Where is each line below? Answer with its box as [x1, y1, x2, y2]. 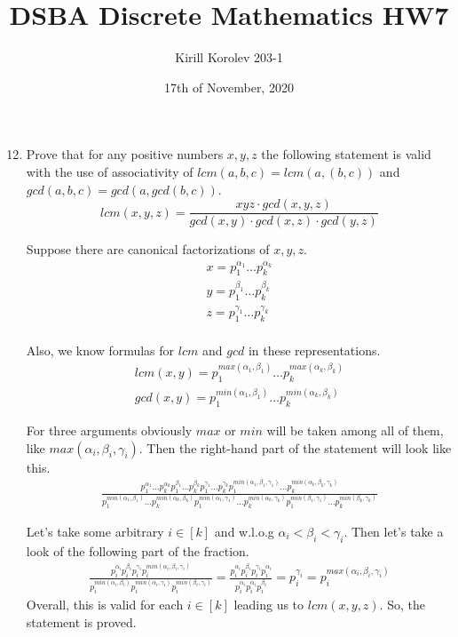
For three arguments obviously [26, 421, 193, 440]
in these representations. [248, 340, 381, 359]
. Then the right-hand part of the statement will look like [138, 438, 452, 457]
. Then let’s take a [343, 522, 444, 540]
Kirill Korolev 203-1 [175, 48, 283, 67]
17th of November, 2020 [164, 77, 294, 96]
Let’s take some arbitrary [26, 522, 164, 540]
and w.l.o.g [214, 522, 274, 540]
